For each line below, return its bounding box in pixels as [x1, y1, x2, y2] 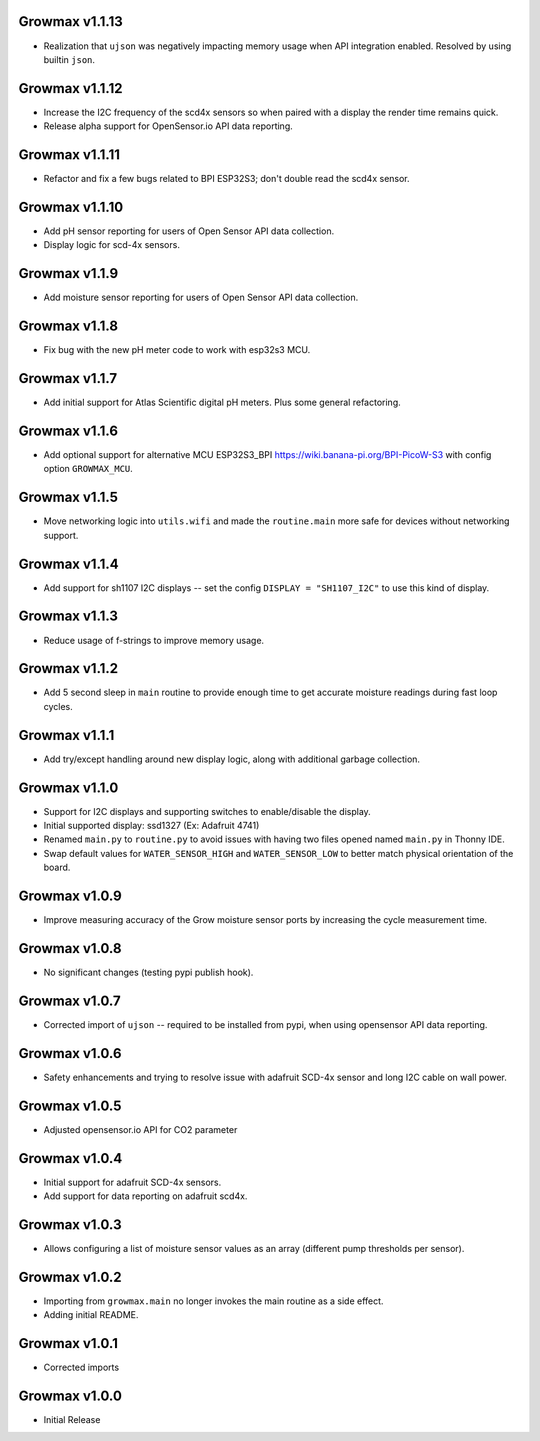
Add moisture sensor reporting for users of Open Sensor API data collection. [43, 291, 359, 304]
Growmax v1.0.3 [18, 1216, 122, 1233]
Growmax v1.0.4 [18, 1150, 123, 1167]
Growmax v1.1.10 [18, 198, 124, 215]
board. [43, 861, 71, 874]
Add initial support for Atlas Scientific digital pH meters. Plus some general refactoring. [43, 396, 401, 409]
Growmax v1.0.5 [18, 1097, 122, 1114]
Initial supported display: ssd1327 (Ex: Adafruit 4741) [43, 820, 260, 832]
